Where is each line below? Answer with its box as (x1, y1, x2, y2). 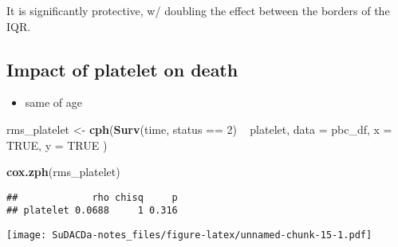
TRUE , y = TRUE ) (6, 136, 108, 153)
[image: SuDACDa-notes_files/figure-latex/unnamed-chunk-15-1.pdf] (6, 229, 372, 241)
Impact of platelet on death (6, 57, 238, 81)
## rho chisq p (6, 191, 178, 203)
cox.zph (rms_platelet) (6, 163, 120, 180)
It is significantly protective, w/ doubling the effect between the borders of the (6, 2, 390, 18)
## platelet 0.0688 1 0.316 (6, 205, 178, 217)
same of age (25, 94, 83, 111)
